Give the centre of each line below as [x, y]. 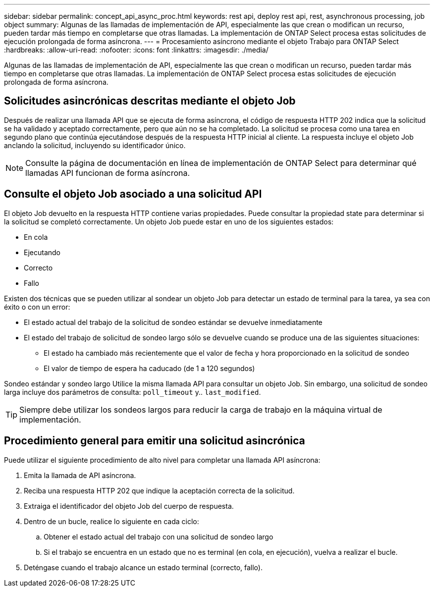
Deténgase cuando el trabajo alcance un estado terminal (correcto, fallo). [143, 567]
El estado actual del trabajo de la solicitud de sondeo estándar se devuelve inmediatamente [173, 322]
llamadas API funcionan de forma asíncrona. [108, 173]
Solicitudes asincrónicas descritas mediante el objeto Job [150, 101]
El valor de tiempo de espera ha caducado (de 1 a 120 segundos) [149, 368]
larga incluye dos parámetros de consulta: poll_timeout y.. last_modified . [133, 392]
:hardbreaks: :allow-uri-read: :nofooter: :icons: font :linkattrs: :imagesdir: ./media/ [136, 50]
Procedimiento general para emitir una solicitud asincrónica [155, 441]
